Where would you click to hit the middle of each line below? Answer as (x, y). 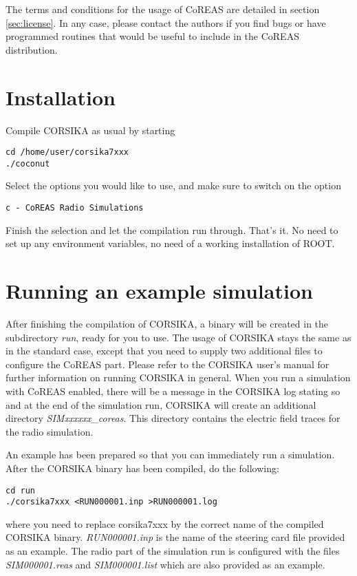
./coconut (28, 163)
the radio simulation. (50, 431)
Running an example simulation (159, 291)
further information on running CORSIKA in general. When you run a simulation (178, 377)
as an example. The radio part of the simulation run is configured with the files (173, 551)
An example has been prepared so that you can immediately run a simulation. (170, 455)
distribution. (32, 49)
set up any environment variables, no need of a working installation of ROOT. (170, 243)
